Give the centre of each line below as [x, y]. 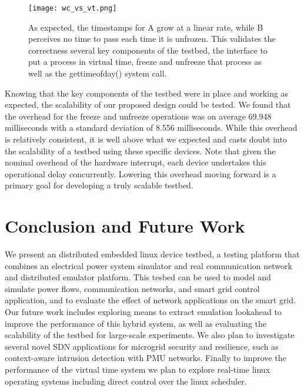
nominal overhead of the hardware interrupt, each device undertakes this [136, 162]
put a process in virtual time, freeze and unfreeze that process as [145, 62]
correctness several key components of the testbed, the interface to [148, 50]
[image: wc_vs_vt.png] [73, 8]
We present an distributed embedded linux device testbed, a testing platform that [152, 254]
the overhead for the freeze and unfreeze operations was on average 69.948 [138, 116]
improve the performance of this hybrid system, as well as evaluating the [136, 323]
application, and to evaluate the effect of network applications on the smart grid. [150, 300]
